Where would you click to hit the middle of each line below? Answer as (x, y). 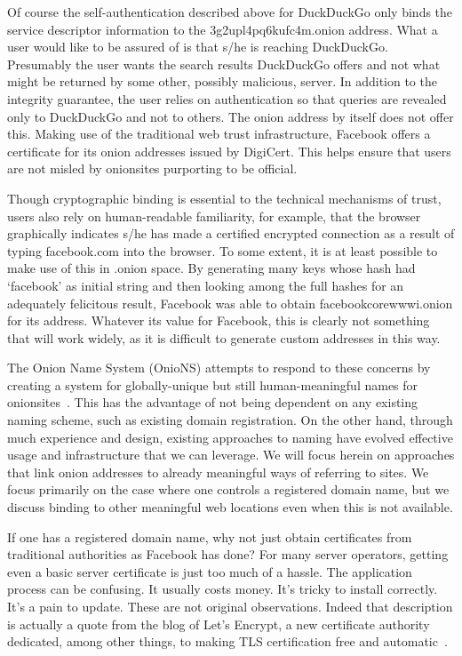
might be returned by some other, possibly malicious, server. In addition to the (222, 81)
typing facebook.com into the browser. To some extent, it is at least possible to (223, 250)
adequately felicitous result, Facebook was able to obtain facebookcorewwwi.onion (230, 303)
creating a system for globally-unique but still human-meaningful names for (213, 384)
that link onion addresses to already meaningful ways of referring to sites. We (218, 472)
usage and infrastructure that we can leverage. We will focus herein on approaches (231, 455)
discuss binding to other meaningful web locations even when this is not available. (230, 507)
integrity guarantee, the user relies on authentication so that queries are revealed (227, 98)
